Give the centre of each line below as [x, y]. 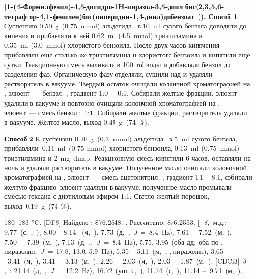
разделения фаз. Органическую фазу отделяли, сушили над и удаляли [109, 74]
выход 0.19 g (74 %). [38, 206]
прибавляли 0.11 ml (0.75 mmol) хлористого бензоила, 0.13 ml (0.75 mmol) [122, 148]
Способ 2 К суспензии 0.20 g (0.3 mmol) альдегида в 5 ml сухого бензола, [121, 138]
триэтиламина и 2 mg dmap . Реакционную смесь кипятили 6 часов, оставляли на [128, 157]
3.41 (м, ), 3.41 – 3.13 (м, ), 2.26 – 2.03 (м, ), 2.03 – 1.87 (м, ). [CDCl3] [124, 261]
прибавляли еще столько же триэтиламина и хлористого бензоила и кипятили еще [127, 54]
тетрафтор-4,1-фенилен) [43, 16]
